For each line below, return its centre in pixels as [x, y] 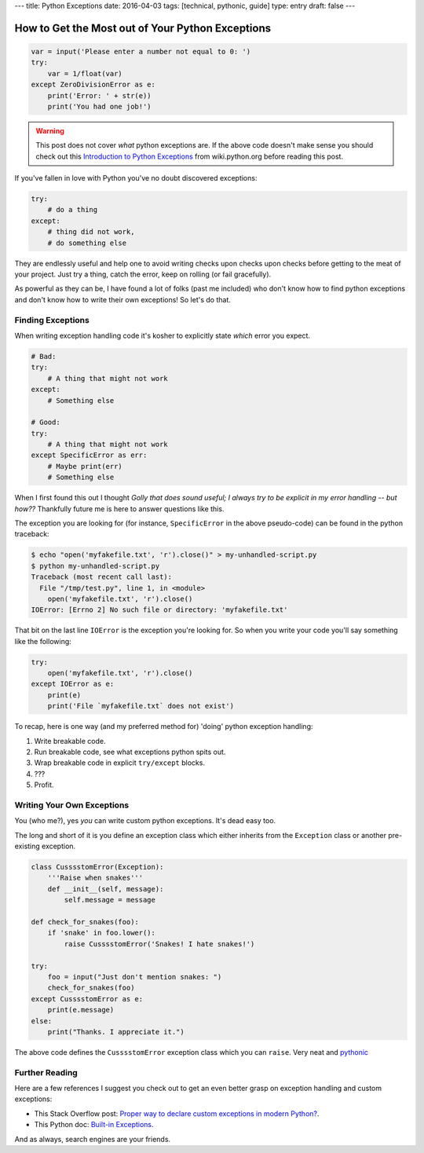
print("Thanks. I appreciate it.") [116, 1032]
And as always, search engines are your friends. [93, 1139]
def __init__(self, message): [106, 889]
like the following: [43, 641]
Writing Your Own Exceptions [72, 805]
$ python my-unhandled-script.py [95, 566]
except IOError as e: [73, 684]
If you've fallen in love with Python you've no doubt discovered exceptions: [136, 178]
